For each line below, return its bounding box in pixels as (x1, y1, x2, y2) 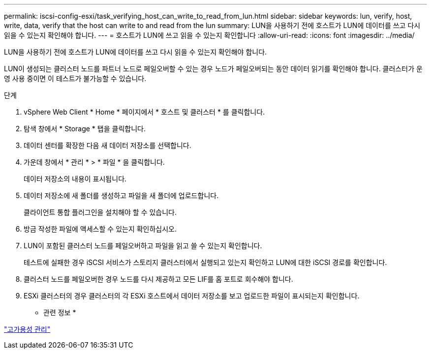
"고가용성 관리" (4, 325, 51, 333)
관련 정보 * (43, 308, 76, 317)
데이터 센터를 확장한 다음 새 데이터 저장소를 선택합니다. (24, 141, 191, 149)
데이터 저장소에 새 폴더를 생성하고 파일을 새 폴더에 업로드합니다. (24, 191, 219, 200)
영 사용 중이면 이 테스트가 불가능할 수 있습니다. (4, 74, 147, 83)
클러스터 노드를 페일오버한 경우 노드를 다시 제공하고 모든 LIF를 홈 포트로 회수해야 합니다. (24, 275, 293, 283)
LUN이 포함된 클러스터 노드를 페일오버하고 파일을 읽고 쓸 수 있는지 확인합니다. (24, 241, 262, 250)
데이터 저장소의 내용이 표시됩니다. (24, 175, 127, 183)
